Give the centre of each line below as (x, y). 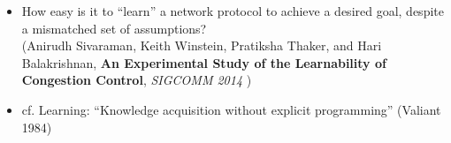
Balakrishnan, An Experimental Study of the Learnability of (204, 62)
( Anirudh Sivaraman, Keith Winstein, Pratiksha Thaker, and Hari (202, 45)
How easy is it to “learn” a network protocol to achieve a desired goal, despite (233, 11)
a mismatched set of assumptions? (114, 28)
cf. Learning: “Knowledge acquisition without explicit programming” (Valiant (231, 109)
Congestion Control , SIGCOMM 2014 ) (137, 80)
